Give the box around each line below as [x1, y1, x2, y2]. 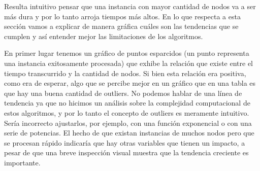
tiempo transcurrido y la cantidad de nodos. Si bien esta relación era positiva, [4, 67, 246, 78]
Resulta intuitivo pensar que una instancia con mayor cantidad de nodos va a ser [4, 1, 256, 11]
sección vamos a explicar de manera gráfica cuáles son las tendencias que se [4, 21, 239, 31]
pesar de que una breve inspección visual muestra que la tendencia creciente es [4, 147, 249, 158]
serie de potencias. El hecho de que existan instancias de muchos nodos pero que [4, 127, 254, 138]
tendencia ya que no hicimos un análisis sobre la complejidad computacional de [4, 97, 250, 108]
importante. [4, 157, 41, 167]
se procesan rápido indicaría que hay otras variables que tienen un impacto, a [4, 137, 245, 148]
